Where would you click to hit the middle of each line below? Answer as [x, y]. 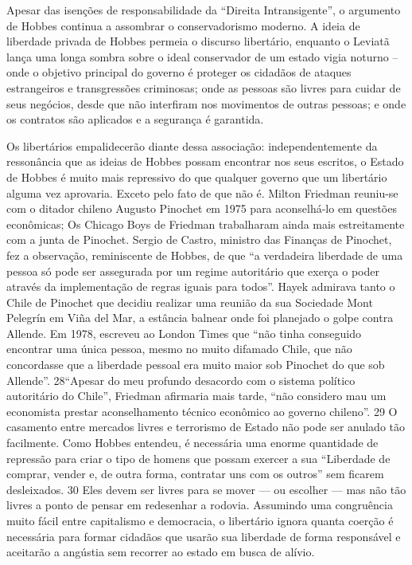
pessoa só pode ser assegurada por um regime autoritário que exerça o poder [193, 271]
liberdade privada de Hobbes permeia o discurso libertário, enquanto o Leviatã [198, 41]
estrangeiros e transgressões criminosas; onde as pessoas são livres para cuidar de [204, 87]
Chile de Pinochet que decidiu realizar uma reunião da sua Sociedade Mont [190, 302]
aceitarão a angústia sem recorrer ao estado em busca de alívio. [161, 552]
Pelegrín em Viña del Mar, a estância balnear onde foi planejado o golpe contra [200, 318]
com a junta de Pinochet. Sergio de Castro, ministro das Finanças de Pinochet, [199, 239]
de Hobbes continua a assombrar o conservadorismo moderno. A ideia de [183, 25]
